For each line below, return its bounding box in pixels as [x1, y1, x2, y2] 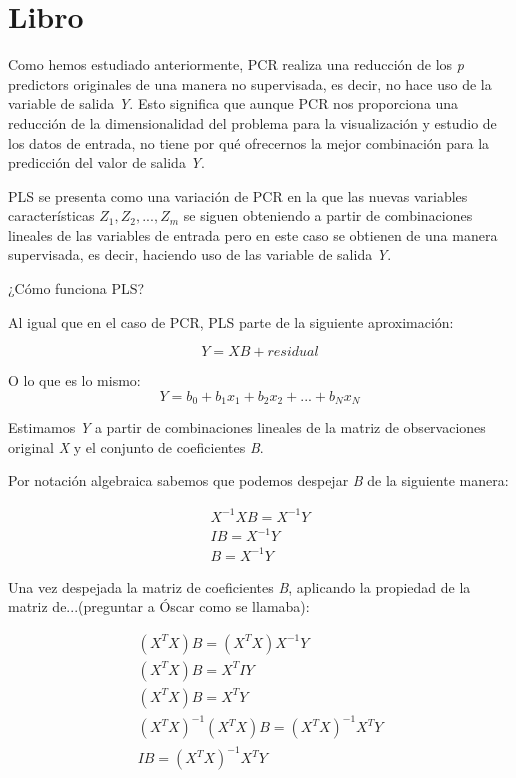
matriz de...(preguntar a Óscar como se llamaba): [8, 596, 310, 617]
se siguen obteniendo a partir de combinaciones [183, 205, 473, 226]
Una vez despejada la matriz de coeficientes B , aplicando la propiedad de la [8, 576, 471, 597]
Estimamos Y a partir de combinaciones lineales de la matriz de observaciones [8, 417, 486, 438]
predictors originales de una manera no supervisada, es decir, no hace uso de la [8, 73, 492, 94]
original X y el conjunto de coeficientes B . [8, 436, 264, 457]
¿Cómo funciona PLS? [8, 278, 145, 299]
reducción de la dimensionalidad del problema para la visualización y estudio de [8, 112, 497, 133]
